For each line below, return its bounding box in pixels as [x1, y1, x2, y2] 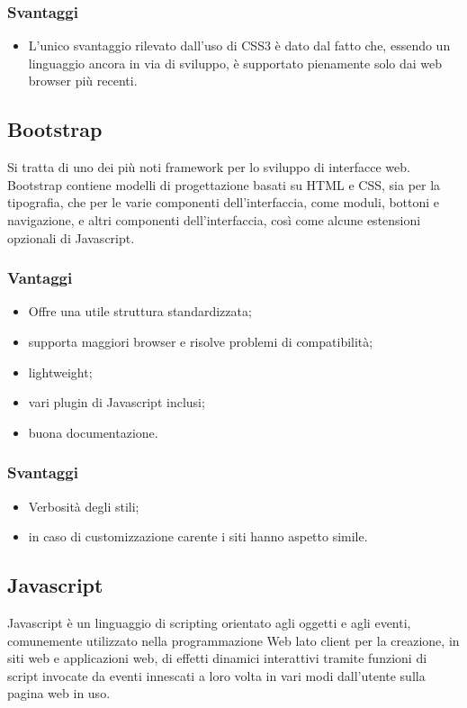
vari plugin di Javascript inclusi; [28, 393, 205, 412]
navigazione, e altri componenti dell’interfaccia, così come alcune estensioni [7, 210, 421, 229]
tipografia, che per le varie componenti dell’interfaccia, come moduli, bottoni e [7, 193, 440, 212]
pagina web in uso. [7, 684, 111, 703]
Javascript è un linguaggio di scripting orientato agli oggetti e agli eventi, [7, 613, 411, 631]
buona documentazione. [28, 422, 158, 441]
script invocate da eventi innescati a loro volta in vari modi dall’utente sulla [7, 666, 426, 685]
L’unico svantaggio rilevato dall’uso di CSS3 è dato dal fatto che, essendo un [28, 36, 451, 55]
